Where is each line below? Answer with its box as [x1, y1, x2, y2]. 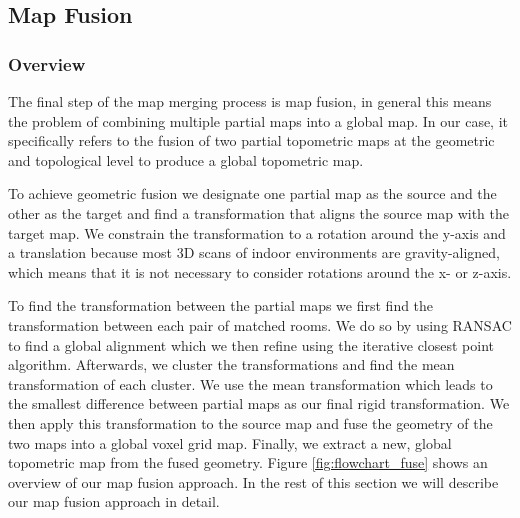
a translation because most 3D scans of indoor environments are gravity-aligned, [8, 242, 501, 263]
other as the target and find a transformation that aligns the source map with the [8, 202, 510, 223]
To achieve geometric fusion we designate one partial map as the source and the [8, 183, 497, 204]
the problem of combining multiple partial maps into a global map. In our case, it [8, 110, 509, 131]
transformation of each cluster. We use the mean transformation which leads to [8, 373, 493, 394]
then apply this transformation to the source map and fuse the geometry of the [8, 412, 493, 433]
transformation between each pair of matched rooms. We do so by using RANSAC [8, 314, 512, 335]
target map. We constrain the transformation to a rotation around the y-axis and [8, 222, 506, 243]
